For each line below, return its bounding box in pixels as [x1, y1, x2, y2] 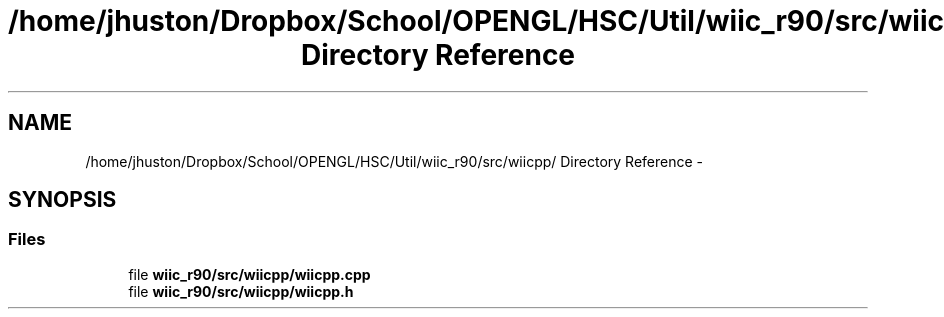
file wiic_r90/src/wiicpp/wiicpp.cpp [128, 265, 371, 283]
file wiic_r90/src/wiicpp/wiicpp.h [128, 282, 354, 300]
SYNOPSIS [8, 187, 117, 213]
